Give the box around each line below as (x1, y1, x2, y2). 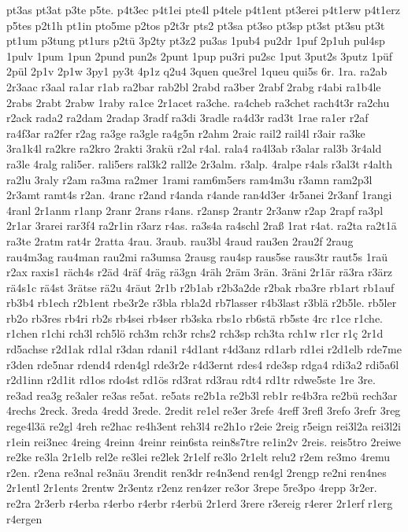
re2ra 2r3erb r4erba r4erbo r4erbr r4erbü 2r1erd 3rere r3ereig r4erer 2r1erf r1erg (6, 495, 393, 511)
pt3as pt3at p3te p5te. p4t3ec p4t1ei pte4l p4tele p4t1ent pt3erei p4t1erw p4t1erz (6, 2, 400, 17)
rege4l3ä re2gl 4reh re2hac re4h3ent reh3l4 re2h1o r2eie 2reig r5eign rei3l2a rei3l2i (6, 418, 401, 434)
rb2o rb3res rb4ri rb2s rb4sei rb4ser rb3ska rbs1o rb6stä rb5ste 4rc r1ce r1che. (6, 309, 384, 326)
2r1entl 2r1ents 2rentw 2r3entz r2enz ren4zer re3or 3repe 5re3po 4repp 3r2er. (6, 479, 377, 496)
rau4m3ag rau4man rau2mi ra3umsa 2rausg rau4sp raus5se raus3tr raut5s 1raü (6, 248, 388, 264)
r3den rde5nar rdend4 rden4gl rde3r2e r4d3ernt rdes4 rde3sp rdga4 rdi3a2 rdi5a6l (6, 356, 399, 372)
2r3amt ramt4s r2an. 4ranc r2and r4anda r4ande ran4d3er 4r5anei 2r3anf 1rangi (6, 187, 392, 203)
